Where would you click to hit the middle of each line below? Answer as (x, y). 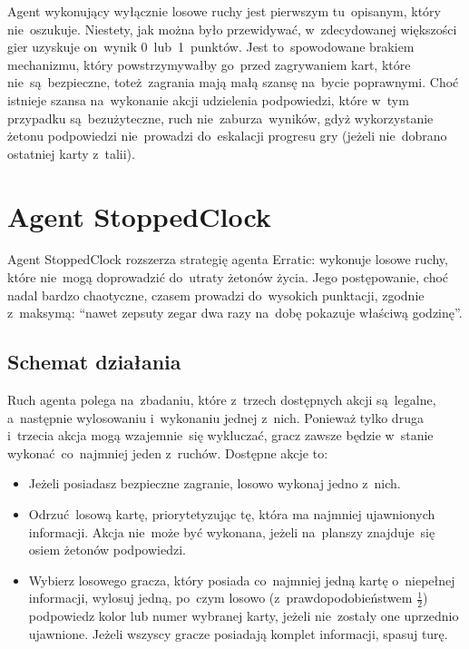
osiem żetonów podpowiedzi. (107, 550)
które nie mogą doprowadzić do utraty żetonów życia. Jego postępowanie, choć (228, 277)
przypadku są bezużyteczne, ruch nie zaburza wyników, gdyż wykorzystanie (220, 118)
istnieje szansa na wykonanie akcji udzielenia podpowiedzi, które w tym (208, 99)
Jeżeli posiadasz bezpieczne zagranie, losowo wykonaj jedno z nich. (215, 483)
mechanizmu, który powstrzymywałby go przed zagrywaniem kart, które (209, 64)
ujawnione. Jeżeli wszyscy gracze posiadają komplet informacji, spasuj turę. (238, 633)
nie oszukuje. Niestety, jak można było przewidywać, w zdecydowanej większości (232, 29)
